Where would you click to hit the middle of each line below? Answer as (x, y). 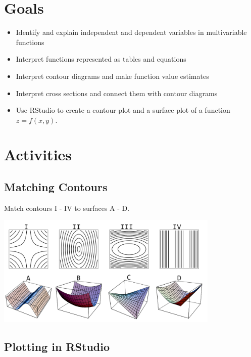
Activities (38, 154)
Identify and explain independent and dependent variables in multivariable (131, 32)
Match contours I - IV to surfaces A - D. (67, 208)
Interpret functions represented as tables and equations (101, 59)
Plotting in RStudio (57, 347)
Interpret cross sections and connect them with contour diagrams (117, 93)
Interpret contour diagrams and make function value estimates (112, 76)
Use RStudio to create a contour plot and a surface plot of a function (123, 110)
